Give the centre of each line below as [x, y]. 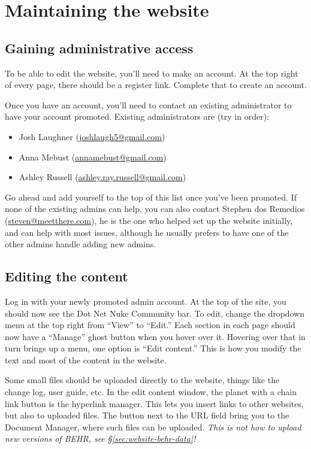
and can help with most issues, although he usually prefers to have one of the [147, 232]
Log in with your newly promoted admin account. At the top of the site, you [146, 301]
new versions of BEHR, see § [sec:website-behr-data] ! [100, 439]
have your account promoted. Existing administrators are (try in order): [137, 116]
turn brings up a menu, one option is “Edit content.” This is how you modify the [153, 348]
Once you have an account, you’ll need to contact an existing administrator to [148, 104]
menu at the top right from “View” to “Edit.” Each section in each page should [150, 325]
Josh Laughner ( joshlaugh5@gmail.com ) [92, 136]
